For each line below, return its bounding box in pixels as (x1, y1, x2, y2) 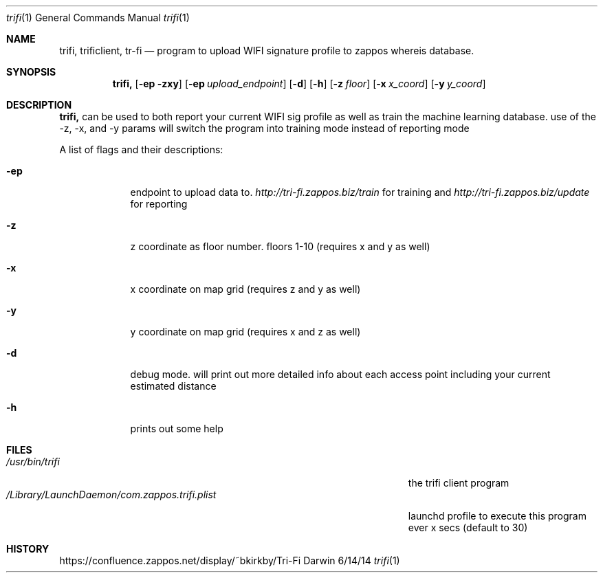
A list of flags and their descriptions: (59, 144, 223, 155)
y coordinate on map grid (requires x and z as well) (130, 326, 361, 337)
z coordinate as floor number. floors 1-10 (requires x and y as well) (130, 241, 430, 252)
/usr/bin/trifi (6, 456, 60, 467)
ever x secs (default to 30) (408, 522, 528, 533)
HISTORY (6, 543, 50, 555)
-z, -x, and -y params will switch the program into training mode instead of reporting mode (59, 122, 470, 134)
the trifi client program (408, 477, 509, 489)
